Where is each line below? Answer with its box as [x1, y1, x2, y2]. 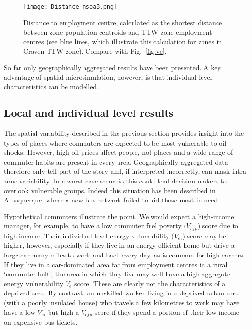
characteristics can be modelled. [4, 81, 99, 92]
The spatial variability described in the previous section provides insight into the [4, 128, 244, 138]
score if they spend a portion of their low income [94, 307, 240, 317]
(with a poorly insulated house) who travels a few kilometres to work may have [4, 297, 240, 307]
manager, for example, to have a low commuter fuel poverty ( [4, 220, 186, 231]
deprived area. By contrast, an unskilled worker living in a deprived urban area [4, 288, 239, 298]
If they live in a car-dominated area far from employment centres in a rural [4, 259, 228, 269]
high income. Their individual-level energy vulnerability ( [4, 230, 174, 240]
